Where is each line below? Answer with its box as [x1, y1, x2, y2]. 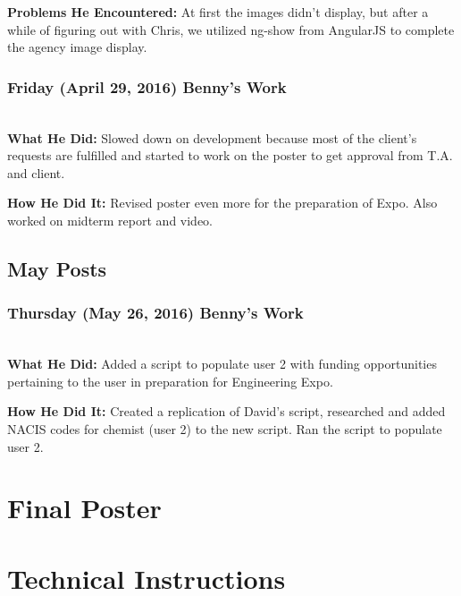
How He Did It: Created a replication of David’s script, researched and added [7, 402, 446, 421]
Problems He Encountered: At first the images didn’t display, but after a [7, 3, 429, 21]
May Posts [7, 254, 107, 282]
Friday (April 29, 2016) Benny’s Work [7, 75, 287, 98]
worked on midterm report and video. [7, 210, 214, 229]
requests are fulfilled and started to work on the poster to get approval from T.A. [7, 146, 453, 165]
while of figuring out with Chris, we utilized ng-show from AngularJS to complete [7, 20, 455, 38]
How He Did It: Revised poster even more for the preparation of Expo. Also [7, 193, 438, 212]
